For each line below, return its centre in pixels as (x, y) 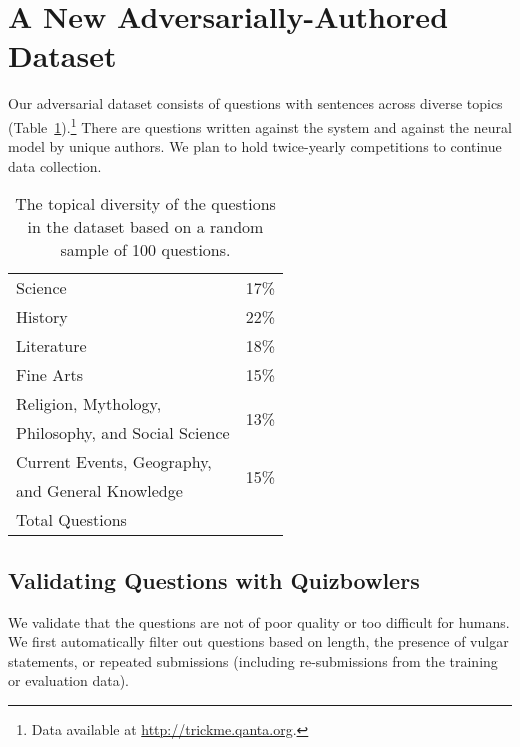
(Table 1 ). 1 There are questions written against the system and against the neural (260, 125)
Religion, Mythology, (89, 404)
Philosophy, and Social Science (123, 433)
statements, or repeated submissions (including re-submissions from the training (253, 660)
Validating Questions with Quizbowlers (214, 579)
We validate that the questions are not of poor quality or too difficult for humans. (259, 621)
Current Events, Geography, (114, 462)
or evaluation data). (69, 680)
